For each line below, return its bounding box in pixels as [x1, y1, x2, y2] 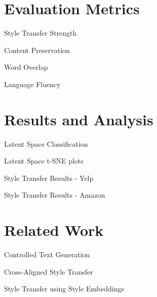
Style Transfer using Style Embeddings [4, 283, 124, 294]
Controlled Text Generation [4, 249, 90, 260]
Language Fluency [4, 78, 61, 89]
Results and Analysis [4, 109, 153, 129]
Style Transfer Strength [4, 28, 77, 38]
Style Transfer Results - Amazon [4, 190, 105, 200]
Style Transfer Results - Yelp [4, 172, 94, 183]
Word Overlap [4, 62, 48, 72]
